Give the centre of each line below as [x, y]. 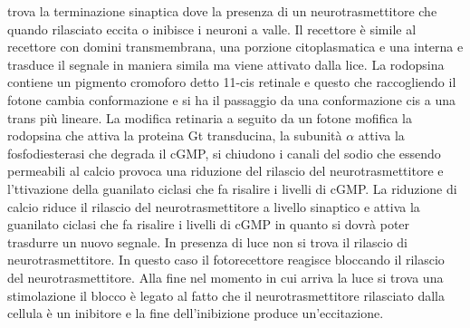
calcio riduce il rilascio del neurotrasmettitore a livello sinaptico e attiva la [214, 206]
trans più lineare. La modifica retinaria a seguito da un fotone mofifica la [210, 117]
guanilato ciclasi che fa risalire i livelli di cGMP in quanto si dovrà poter [209, 224]
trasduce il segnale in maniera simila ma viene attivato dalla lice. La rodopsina [226, 64]
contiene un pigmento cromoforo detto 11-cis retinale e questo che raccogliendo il [232, 82]
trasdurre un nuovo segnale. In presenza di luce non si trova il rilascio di [208, 241]
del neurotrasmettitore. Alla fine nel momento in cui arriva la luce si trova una [225, 277]
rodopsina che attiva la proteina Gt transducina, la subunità [175, 135]
